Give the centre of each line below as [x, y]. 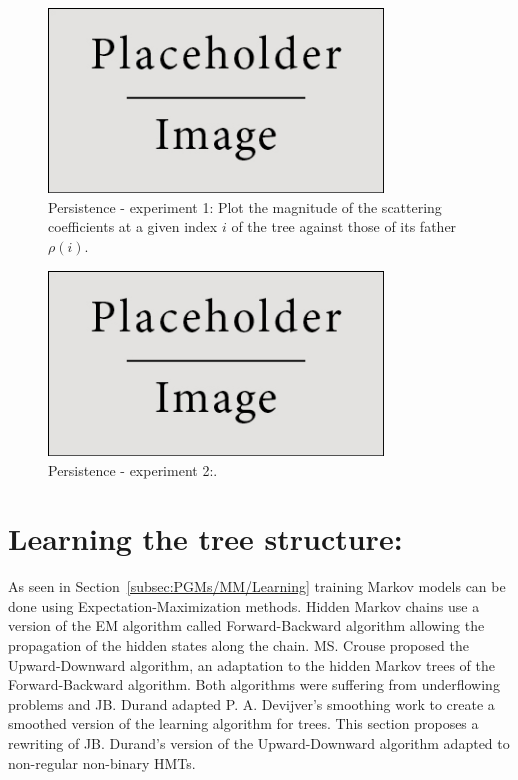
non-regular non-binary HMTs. [102, 762]
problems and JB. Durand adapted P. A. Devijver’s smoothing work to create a [251, 703]
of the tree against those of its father [344, 226]
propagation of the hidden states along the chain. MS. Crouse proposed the [238, 645]
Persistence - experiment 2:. [133, 469]
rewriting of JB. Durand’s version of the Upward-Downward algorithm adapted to [259, 742]
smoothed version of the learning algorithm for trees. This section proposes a [243, 723]
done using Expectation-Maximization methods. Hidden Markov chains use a [244, 605]
